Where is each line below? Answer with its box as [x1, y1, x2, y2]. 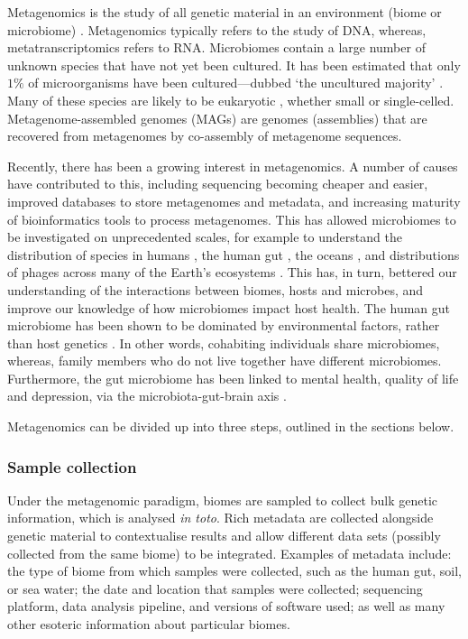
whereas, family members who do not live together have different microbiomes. [7, 351, 442, 370]
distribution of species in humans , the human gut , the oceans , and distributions [7, 245, 460, 264]
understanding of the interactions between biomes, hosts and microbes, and [7, 280, 424, 299]
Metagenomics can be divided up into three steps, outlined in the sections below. [7, 417, 454, 436]
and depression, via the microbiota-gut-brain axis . [7, 386, 287, 405]
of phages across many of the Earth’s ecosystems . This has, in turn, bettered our [7, 263, 457, 282]
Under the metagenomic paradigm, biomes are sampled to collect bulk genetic [7, 490, 438, 509]
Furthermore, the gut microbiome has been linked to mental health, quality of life [7, 368, 459, 387]
